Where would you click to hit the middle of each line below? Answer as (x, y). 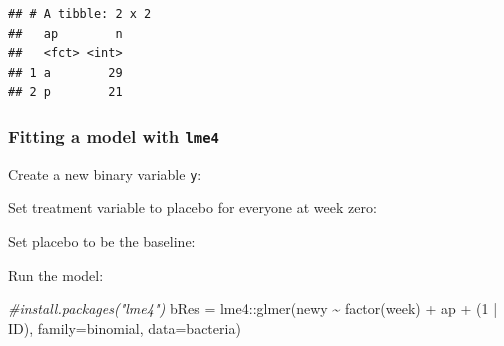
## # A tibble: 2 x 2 (80, 14)
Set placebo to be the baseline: (102, 241)
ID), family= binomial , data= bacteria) (124, 327)
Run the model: (56, 274)
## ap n (65, 33)
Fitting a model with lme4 (113, 135)
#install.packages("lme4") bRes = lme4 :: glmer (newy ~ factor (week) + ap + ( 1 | (253, 308)
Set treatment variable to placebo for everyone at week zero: (192, 207)
